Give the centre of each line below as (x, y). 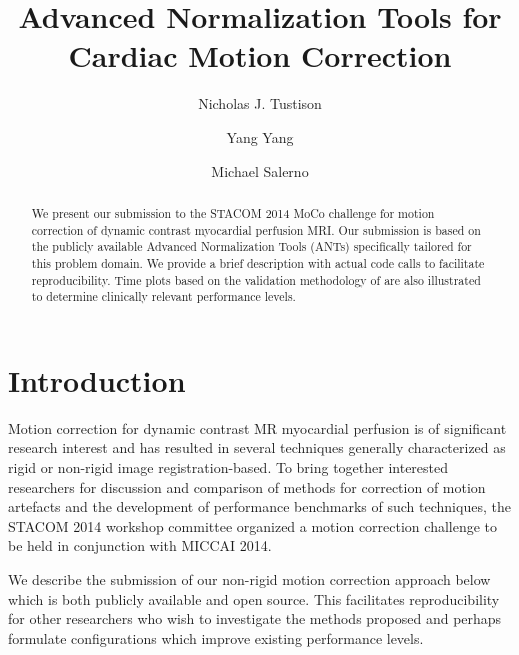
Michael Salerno (260, 170)
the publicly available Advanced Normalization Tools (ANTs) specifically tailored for (251, 246)
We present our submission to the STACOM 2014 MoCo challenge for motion (233, 212)
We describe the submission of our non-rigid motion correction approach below (249, 578)
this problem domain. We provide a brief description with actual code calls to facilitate (258, 262)
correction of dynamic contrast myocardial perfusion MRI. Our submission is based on (256, 229)
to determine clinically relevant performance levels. (163, 296)
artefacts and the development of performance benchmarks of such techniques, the (259, 506)
